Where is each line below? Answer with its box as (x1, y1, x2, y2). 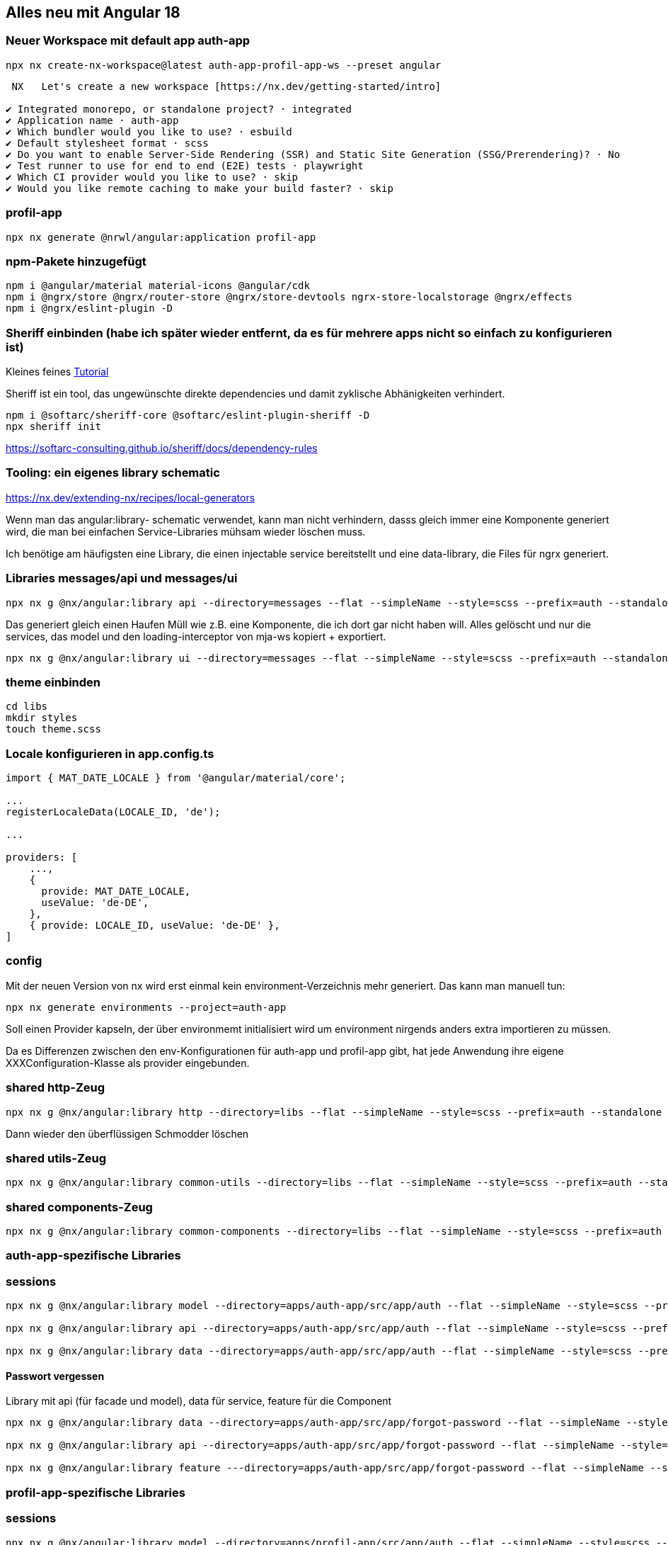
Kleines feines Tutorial (6, 366, 109, 378)
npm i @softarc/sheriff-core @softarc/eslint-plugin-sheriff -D (6, 409, 370, 421)
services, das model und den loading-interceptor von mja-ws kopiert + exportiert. (6, 630, 386, 643)
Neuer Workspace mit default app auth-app (6, 33, 250, 48)
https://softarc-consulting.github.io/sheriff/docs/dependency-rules (6, 442, 318, 455)
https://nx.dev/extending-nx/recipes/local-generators (6, 491, 255, 504)
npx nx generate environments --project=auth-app (6, 1001, 287, 1013)
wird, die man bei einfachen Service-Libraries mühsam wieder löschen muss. (6, 525, 366, 538)
